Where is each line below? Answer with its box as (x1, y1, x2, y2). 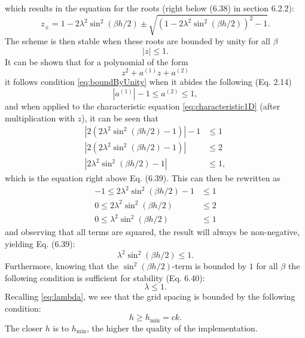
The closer (5, 321, 43, 334)
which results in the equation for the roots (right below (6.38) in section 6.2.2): (5, 2, 294, 14)
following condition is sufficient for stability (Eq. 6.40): (5, 271, 205, 284)
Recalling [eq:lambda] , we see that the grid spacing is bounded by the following (5, 290, 295, 303)
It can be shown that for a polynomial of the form (5, 55, 188, 68)
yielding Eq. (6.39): (5, 237, 75, 249)
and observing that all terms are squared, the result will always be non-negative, (5, 226, 300, 238)
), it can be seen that (81, 111, 159, 124)
